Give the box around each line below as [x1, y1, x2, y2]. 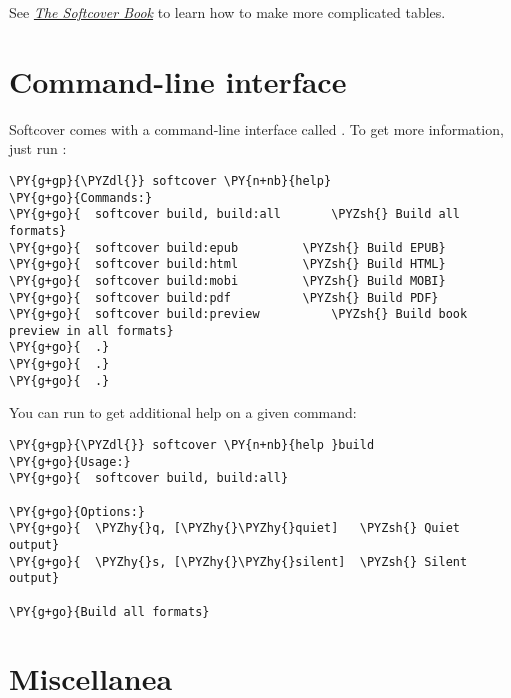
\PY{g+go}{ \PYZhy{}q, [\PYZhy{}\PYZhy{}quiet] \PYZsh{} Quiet [9, 521, 461, 536]
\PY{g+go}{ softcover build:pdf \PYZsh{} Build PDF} [9, 290, 439, 305]
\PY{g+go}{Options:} [9, 504, 146, 519]
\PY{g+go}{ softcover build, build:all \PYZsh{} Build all [9, 207, 461, 222]
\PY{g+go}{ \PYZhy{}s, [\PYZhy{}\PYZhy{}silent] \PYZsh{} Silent [9, 554, 468, 569]
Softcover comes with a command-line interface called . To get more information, [9, 118, 504, 139]
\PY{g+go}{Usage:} [9, 454, 131, 469]
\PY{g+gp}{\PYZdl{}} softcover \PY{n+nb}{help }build [9, 438, 375, 453]
